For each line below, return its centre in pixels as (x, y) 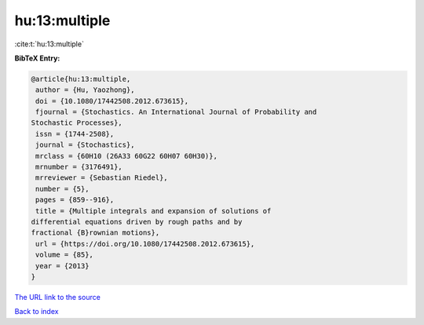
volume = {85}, (65, 255)
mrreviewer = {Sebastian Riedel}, (102, 178)
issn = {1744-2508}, (75, 134)
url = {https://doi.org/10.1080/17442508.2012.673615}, (145, 244)
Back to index (37, 312)
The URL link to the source (58, 297)
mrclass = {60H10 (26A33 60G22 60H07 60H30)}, (126, 156)
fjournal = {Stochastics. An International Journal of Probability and (176, 112)
